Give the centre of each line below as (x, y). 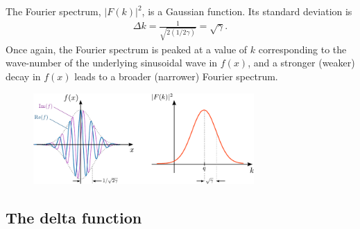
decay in (23, 76)
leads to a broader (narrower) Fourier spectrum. (176, 76)
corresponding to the (302, 49)
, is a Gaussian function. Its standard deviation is (247, 11)
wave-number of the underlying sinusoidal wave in (112, 63)
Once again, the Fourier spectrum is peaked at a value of (127, 49)
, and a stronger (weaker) (301, 63)
